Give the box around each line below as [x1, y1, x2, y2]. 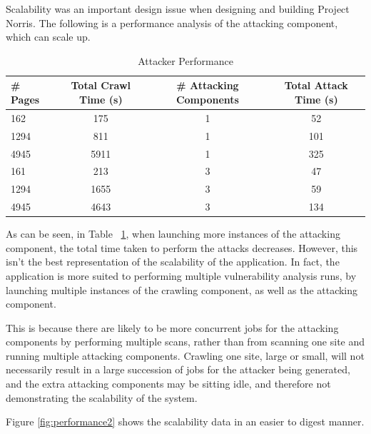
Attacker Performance [138, 53, 233, 68]
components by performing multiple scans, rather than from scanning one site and [6, 334, 365, 349]
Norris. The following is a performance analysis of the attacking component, [6, 15, 338, 30]
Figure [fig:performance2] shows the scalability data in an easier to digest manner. [6, 414, 365, 429]
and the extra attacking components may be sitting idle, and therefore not [6, 376, 331, 391]
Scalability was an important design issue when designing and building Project [6, 1, 350, 16]
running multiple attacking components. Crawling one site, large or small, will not [6, 348, 365, 363]
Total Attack [284, 78, 348, 93]
